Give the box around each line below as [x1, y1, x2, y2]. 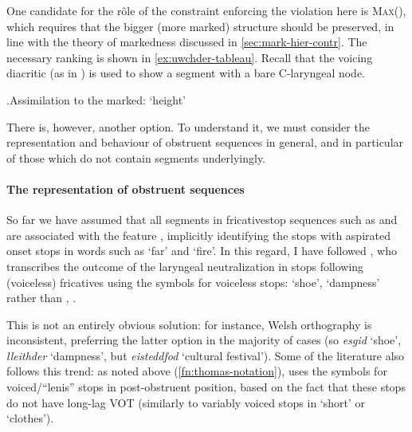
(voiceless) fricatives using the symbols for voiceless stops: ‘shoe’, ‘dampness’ [6, 273, 380, 290]
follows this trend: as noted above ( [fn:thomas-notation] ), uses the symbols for [6, 363, 387, 379]
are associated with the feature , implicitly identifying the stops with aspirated [6, 226, 390, 243]
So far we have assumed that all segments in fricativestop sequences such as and [6, 211, 398, 228]
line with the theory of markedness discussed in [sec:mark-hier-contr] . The [6, 33, 367, 50]
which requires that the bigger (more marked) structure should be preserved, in [6, 18, 394, 34]
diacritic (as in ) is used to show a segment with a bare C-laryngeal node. [6, 65, 366, 81]
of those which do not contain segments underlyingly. [6, 149, 266, 166]
